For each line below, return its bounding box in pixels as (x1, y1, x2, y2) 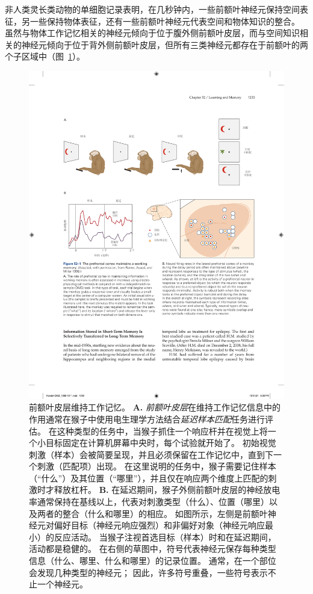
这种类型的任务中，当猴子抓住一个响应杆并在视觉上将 (57, 424, 268, 437)
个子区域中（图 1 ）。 (5, 50, 85, 63)
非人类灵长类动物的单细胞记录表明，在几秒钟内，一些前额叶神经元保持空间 (5, 3, 300, 15)
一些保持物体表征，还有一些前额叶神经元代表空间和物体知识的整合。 (29, 14, 300, 27)
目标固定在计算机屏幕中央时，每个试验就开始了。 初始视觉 (45, 436, 276, 449)
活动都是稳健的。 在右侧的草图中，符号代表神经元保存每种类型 (29, 542, 276, 555)
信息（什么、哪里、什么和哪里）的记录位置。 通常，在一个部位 (29, 554, 276, 567)
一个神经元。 (37, 578, 88, 590)
